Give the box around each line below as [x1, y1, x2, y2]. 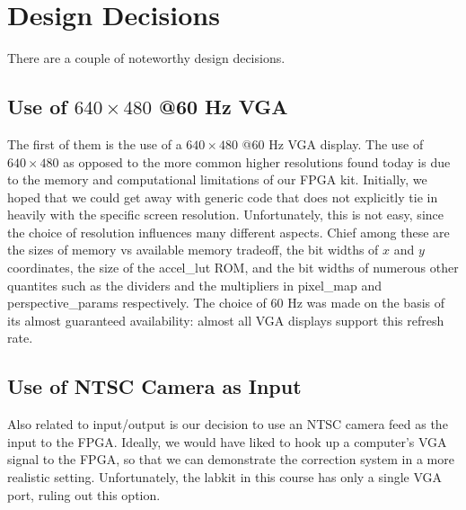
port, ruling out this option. [7, 485, 161, 504]
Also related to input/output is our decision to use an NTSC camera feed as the [7, 415, 448, 434]
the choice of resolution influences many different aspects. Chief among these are [7, 222, 450, 241]
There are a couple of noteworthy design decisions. [7, 49, 286, 67]
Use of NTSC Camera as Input [7, 372, 302, 400]
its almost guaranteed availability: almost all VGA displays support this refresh [7, 310, 444, 329]
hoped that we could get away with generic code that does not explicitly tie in [7, 187, 438, 206]
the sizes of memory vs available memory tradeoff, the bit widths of [7, 240, 379, 259]
